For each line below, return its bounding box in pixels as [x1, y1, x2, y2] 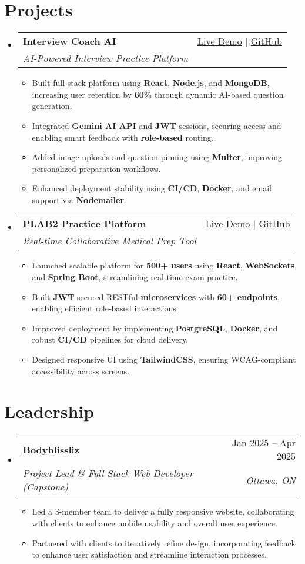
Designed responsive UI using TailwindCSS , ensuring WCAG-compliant [32, 353, 296, 366]
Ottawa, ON [246, 473, 296, 487]
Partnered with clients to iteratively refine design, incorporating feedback [32, 536, 296, 549]
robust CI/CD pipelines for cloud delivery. [32, 333, 189, 346]
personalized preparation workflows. [32, 162, 161, 174]
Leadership [4, 399, 95, 423]
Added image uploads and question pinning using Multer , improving [32, 151, 282, 163]
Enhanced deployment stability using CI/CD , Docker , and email [32, 182, 272, 194]
